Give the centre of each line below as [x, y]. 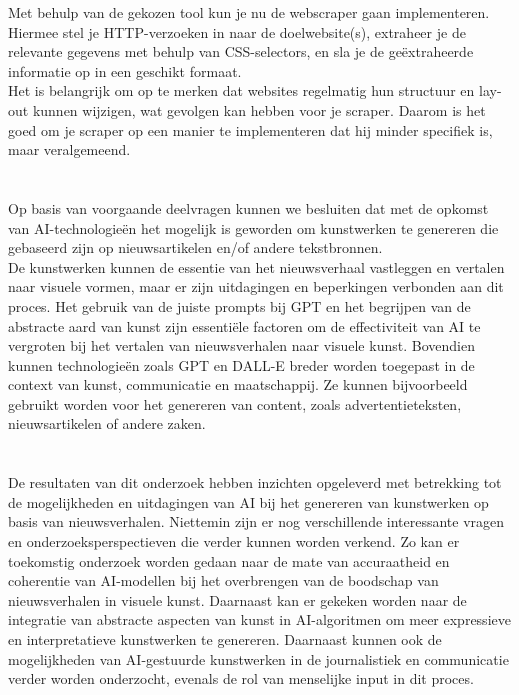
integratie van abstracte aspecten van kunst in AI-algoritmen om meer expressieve [259, 619]
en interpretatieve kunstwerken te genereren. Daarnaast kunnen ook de [225, 639]
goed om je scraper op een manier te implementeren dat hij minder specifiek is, [250, 129]
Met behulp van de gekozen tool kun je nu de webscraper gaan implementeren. [249, 12]
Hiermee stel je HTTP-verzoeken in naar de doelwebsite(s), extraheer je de [237, 31]
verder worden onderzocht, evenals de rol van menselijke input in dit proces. [241, 678]
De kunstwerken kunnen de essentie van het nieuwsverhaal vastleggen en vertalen [256, 266]
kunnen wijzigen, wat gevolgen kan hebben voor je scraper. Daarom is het [259, 109]
